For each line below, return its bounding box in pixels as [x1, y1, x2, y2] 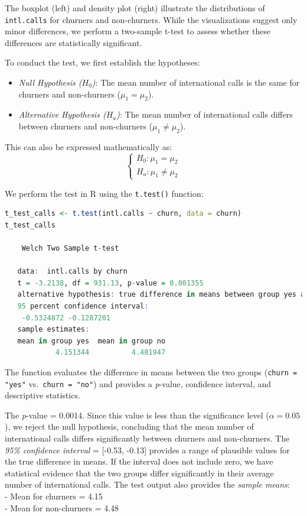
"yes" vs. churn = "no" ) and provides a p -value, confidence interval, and [5, 377, 272, 390]
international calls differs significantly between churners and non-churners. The [5, 432, 290, 444]
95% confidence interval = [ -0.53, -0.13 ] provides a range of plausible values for [5, 443, 290, 456]
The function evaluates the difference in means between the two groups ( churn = [5, 365, 298, 378]
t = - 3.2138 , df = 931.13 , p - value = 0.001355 [17, 278, 204, 287]
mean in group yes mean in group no [17, 336, 166, 345]
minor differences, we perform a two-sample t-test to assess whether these [5, 25, 271, 37]
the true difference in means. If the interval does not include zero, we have [5, 455, 273, 468]
